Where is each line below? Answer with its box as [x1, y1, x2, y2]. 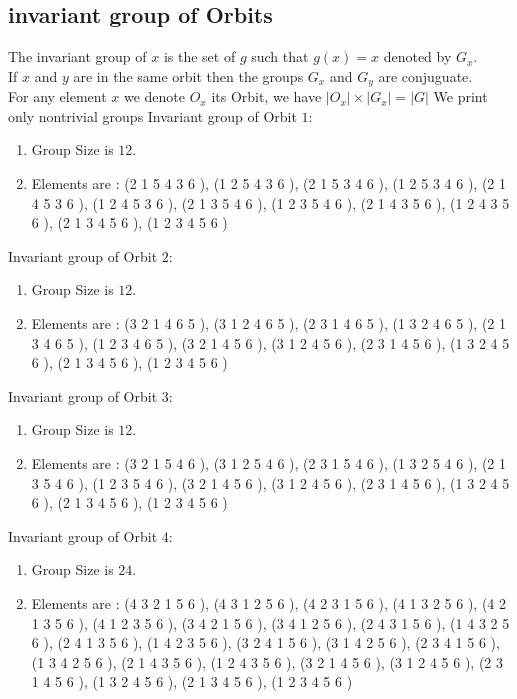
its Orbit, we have [211, 86, 322, 107]
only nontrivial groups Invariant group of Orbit [8, 105, 297, 126]
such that [251, 46, 309, 67]
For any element [8, 86, 107, 107]
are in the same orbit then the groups [73, 65, 304, 86]
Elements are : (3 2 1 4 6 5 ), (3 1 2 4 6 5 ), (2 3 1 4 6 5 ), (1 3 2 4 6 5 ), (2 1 [31, 313, 507, 333]
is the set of [163, 46, 236, 67]
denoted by [383, 46, 452, 67]
